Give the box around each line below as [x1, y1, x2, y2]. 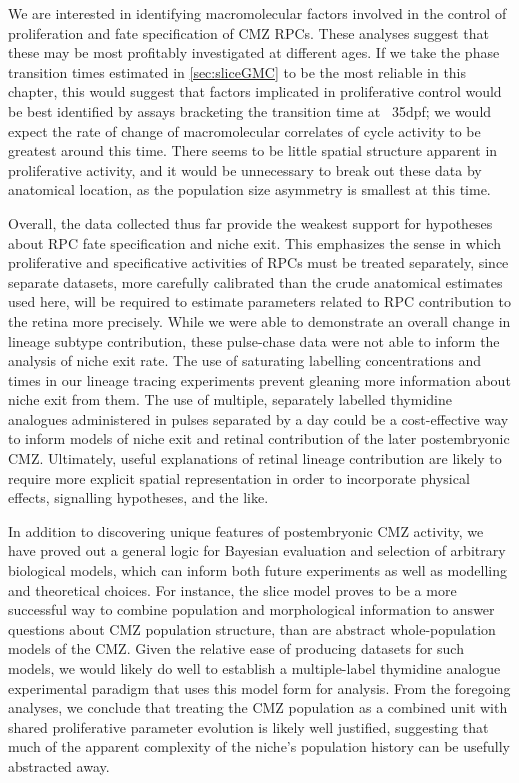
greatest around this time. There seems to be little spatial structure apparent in [8, 140, 498, 161]
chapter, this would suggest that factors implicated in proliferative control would [8, 81, 502, 102]
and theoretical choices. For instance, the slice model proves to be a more [8, 579, 457, 600]
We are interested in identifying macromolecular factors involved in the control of [8, 3, 507, 23]
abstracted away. [8, 755, 110, 776]
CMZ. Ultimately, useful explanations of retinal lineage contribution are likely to [8, 448, 502, 469]
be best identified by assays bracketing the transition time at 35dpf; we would [8, 100, 492, 121]
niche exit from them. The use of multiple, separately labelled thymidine [8, 389, 452, 410]
